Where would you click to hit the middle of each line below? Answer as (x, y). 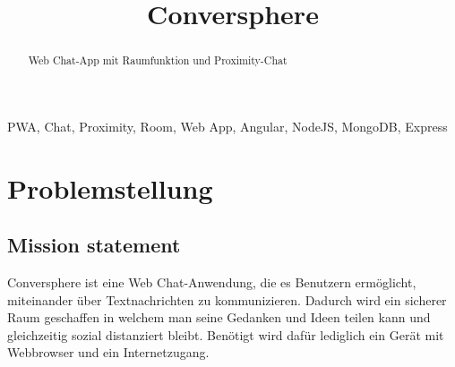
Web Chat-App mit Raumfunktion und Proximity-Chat (158, 60)
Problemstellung (110, 188)
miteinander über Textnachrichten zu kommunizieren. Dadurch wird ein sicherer (227, 299)
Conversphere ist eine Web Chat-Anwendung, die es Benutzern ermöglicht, (212, 282)
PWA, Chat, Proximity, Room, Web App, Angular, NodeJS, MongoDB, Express (227, 126)
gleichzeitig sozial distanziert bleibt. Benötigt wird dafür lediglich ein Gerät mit (226, 334)
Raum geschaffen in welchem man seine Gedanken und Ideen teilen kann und (219, 317)
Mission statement (94, 245)
